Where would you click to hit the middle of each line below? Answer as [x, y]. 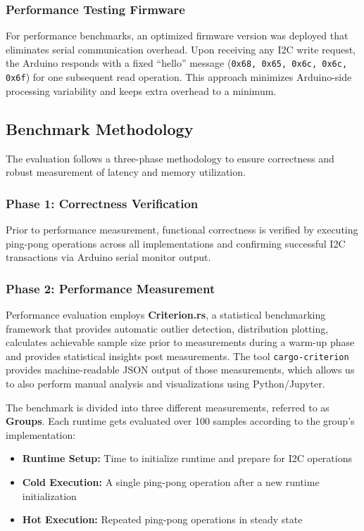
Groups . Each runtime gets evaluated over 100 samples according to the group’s [180, 421]
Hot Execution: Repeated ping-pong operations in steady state [162, 519]
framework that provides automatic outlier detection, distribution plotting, [167, 328]
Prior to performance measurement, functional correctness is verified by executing [182, 229]
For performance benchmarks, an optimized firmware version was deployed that [177, 36]
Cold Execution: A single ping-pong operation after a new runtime [171, 481]
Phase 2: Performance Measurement [111, 288]
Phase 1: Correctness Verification [102, 203]
